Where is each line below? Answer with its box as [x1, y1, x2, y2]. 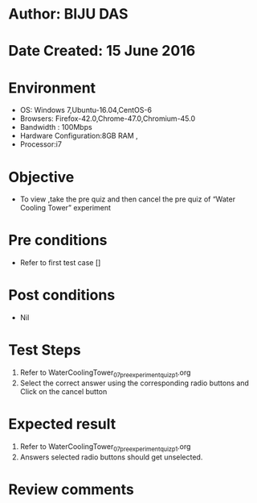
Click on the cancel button [19, 386, 108, 396]
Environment [8, 78, 96, 97]
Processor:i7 [19, 139, 63, 149]
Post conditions [8, 286, 116, 305]
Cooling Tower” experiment [19, 203, 111, 213]
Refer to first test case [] [19, 258, 101, 268]
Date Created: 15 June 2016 [8, 42, 196, 60]
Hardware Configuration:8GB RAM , [19, 131, 138, 141]
